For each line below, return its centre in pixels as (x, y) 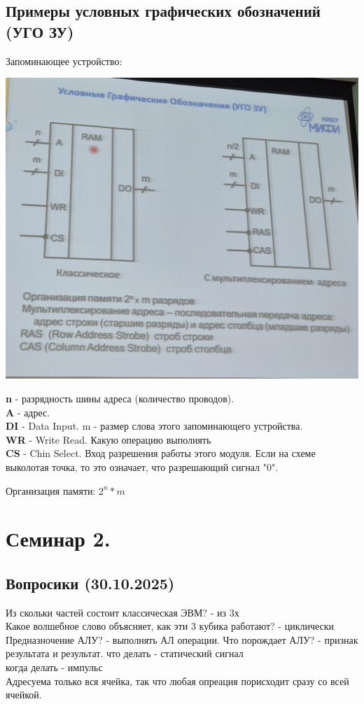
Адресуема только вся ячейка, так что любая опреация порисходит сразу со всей (177, 681)
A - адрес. (28, 412)
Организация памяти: (51, 490)
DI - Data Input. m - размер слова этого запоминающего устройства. (154, 426)
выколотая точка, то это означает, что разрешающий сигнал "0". (142, 466)
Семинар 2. (58, 538)
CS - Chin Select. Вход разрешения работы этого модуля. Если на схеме (161, 453)
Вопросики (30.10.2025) (90, 583)
